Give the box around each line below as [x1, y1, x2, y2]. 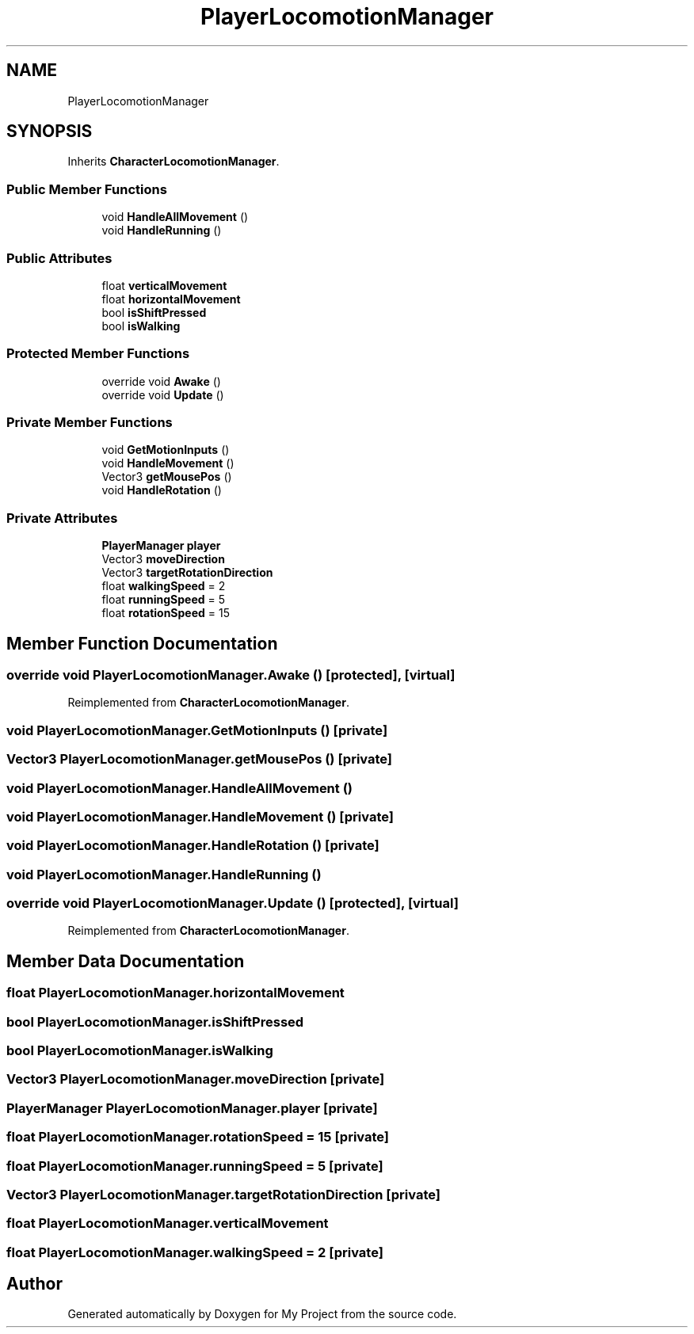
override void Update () [101, 387, 224, 402]
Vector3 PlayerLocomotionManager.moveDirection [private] [6, 1071, 385, 1088]
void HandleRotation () [101, 483, 222, 497]
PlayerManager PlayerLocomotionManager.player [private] [6, 1100, 378, 1116]
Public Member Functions [6, 181, 167, 197]
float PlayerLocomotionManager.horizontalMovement [6, 985, 345, 1001]
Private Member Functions [6, 414, 173, 431]
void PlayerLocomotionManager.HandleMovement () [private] [6, 808, 394, 825]
